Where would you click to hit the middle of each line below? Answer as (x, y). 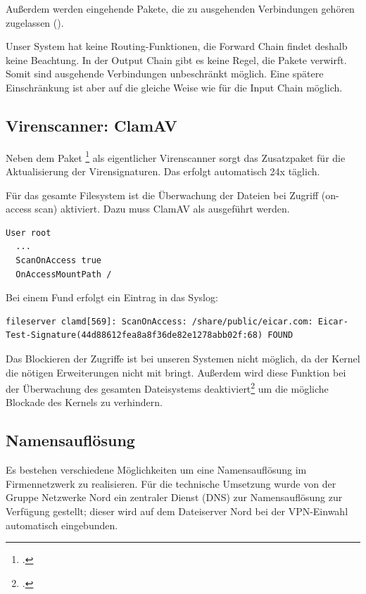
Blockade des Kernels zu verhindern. (84, 402)
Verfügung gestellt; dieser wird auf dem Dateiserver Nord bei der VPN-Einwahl (177, 511)
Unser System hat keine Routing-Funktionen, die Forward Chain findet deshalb (177, 46)
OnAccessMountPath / (64, 274)
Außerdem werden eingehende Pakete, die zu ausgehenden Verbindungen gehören (180, 8)
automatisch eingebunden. (62, 525)
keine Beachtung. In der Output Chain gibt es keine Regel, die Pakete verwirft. (176, 59)
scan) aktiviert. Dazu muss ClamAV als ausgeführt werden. (162, 209)
